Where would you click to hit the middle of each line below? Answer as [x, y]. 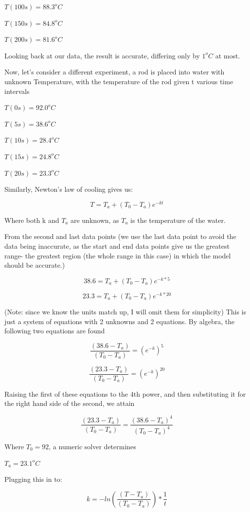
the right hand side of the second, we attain [70, 403]
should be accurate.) [35, 265]
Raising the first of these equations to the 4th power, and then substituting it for [125, 393]
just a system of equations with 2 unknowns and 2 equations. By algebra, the [120, 321]
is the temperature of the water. [178, 220]
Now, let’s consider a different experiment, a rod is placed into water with [115, 72]
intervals [17, 91]
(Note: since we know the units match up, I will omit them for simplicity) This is [125, 311]
